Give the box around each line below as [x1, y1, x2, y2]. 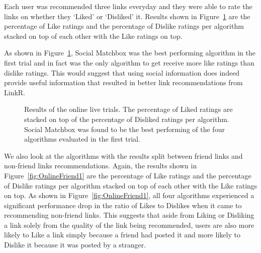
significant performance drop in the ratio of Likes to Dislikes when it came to [4, 200, 242, 210]
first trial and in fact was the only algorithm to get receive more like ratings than [4, 57, 254, 68]
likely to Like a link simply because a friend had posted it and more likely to [4, 229, 240, 240]
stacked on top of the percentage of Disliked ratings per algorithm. [24, 113, 229, 124]
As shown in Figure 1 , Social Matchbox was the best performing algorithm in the [4, 47, 256, 58]
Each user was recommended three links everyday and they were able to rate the [4, 1, 252, 11]
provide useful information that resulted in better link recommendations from [4, 77, 243, 88]
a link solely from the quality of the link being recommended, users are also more [4, 219, 254, 230]
